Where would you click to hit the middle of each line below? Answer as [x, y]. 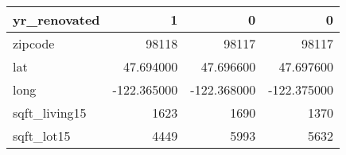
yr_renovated [56, 19]
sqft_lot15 [42, 136]
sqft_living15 [50, 112]
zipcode [34, 43]
